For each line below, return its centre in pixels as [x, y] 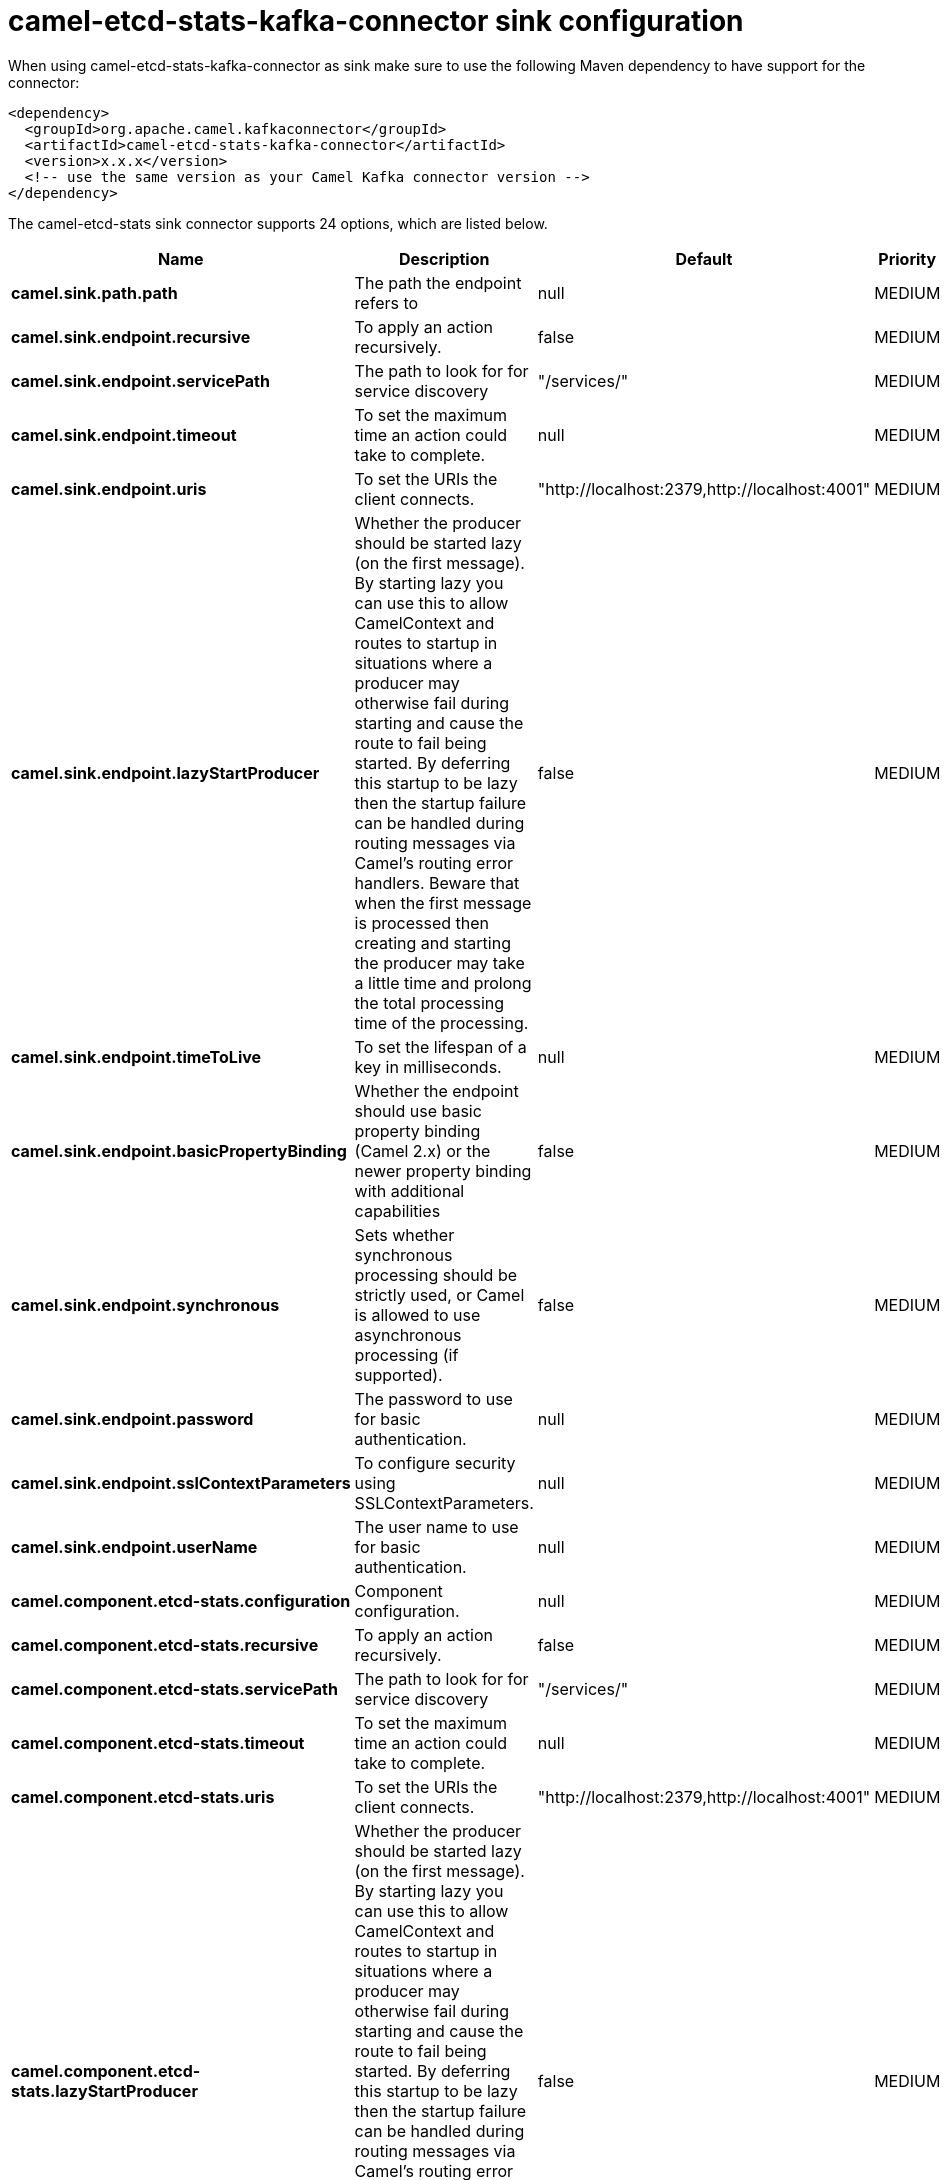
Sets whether [404, 1234]
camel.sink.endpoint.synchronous [145, 1304]
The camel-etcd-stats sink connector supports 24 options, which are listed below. [278, 223]
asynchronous [408, 1334]
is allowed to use [417, 1314]
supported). [398, 1374]
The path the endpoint [438, 282]
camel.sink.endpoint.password [132, 1418]
